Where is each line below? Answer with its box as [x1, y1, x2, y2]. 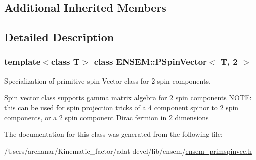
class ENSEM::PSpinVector [94, 55, 207, 68]
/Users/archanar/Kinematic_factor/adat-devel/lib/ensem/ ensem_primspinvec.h [4, 145, 252, 156]
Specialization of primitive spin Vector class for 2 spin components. [4, 75, 211, 86]
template [4, 55, 41, 68]
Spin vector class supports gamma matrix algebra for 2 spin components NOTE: [4, 92, 252, 103]
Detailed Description [4, 29, 114, 45]
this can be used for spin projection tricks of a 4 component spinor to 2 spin [4, 102, 239, 112]
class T [51, 55, 80, 68]
